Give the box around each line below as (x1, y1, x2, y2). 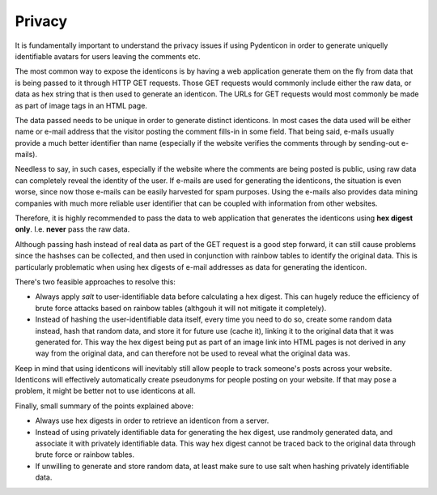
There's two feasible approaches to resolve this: (15, 276, 176, 287)
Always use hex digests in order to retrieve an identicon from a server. (35, 416, 269, 425)
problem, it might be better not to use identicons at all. (15, 386, 196, 396)
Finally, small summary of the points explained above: (15, 401, 194, 411)
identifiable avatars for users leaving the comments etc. (15, 51, 202, 61)
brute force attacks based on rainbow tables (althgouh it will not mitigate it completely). (35, 303, 327, 313)
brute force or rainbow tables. (35, 450, 135, 459)
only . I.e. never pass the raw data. (15, 224, 130, 234)
